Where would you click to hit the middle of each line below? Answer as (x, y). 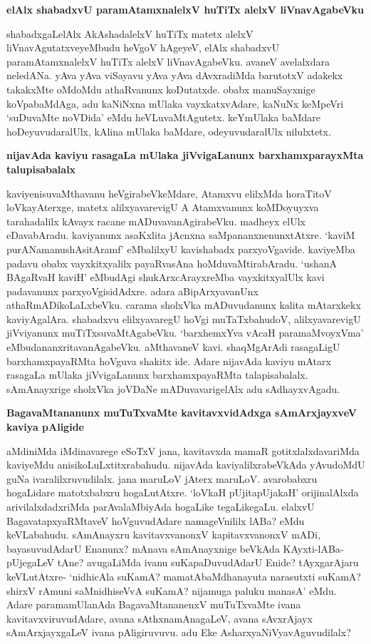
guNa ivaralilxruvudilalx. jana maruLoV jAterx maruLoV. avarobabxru (162, 478)
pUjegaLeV (31, 562)
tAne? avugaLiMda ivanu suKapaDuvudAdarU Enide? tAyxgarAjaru (208, 562)
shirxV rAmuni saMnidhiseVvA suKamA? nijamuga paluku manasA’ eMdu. (172, 590)
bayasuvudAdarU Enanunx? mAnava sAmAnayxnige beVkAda (143, 548)
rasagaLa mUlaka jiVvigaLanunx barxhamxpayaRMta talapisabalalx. (157, 375)
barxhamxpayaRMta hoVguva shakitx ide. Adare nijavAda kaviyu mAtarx (169, 361)
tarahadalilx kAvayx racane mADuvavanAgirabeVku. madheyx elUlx (156, 221)
